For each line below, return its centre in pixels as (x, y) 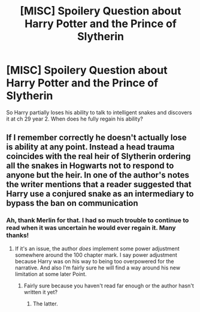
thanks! (18, 235)
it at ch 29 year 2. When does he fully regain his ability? (75, 119)
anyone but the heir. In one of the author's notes (98, 175)
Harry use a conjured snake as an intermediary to (100, 194)
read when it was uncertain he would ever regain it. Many (91, 228)
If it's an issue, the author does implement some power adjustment (97, 248)
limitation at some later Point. (51, 274)
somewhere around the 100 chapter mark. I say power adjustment (96, 255)
